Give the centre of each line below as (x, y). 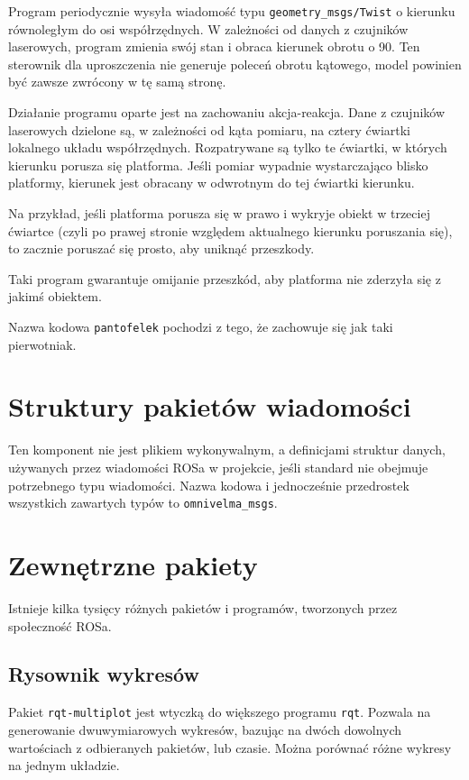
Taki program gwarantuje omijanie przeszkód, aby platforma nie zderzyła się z (225, 278)
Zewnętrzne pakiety (133, 564)
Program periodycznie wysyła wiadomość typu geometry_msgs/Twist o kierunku (232, 11)
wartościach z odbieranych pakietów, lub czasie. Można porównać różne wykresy (230, 747)
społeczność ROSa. (60, 625)
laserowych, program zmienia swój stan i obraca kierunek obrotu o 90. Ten (214, 46)
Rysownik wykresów (104, 674)
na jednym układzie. (64, 765)
